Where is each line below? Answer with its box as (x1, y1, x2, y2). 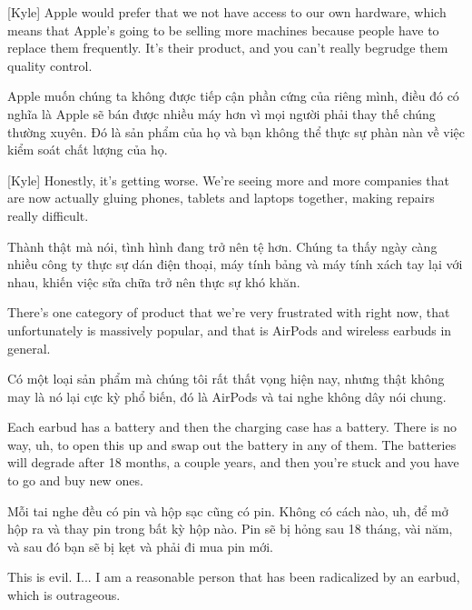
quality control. (7, 55, 93, 75)
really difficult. (7, 205, 89, 225)
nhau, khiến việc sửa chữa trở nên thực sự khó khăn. (7, 272, 300, 291)
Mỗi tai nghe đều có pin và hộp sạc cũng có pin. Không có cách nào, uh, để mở (7, 501, 448, 520)
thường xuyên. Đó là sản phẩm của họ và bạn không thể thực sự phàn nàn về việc (7, 122, 465, 141)
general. (7, 338, 51, 357)
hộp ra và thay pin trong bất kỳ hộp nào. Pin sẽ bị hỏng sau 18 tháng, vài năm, (7, 519, 453, 538)
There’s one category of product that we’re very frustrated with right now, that (7, 303, 450, 322)
